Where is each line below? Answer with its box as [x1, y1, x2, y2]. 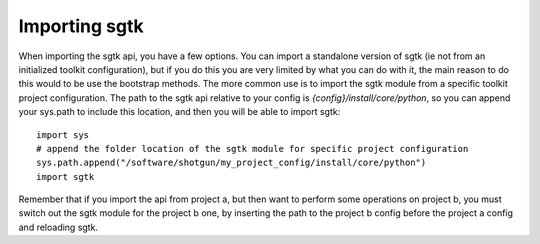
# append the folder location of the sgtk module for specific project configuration [36, 143, 469, 154]
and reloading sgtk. [18, 221, 99, 233]
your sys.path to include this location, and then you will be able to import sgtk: [18, 106, 341, 118]
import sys [36, 129, 90, 140]
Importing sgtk [18, 15, 144, 37]
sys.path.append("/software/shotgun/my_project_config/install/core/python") [36, 157, 427, 169]
